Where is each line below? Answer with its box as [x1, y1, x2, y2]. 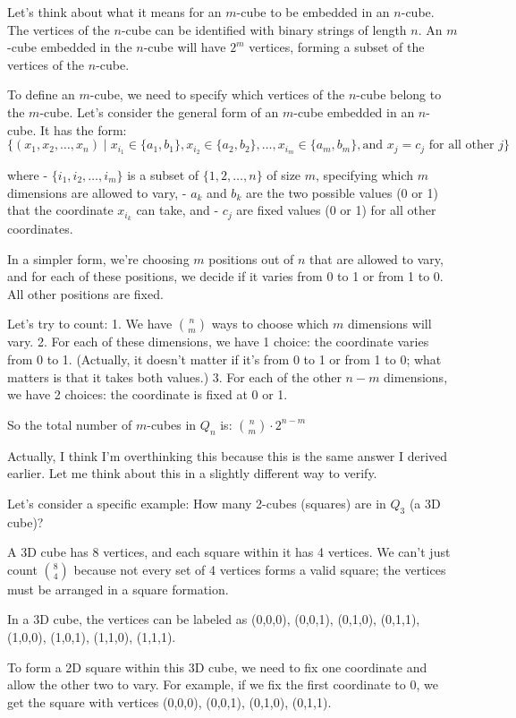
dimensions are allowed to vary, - [7, 183, 187, 201]
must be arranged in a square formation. [7, 579, 229, 598]
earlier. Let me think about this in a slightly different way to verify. [7, 464, 377, 483]
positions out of [208, 249, 294, 268]
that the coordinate [7, 201, 114, 219]
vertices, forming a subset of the [249, 38, 425, 56]
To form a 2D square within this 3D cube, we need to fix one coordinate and [7, 657, 427, 676]
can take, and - [136, 201, 219, 219]
